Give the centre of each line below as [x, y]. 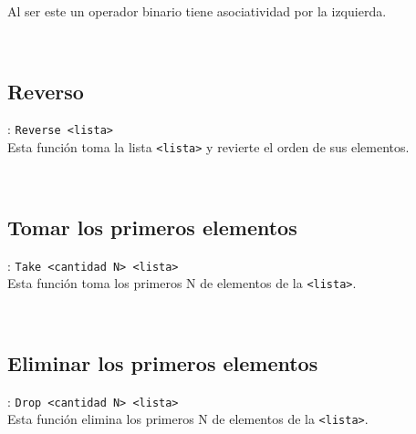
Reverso [46, 91]
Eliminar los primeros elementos [163, 362]
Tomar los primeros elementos [152, 227]
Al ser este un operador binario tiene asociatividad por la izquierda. [197, 11]
